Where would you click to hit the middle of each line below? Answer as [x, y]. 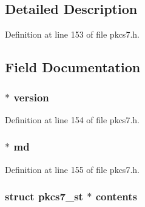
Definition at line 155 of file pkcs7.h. [72, 169]
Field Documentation [73, 67]
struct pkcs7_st [44, 196]
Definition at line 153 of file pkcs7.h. [72, 34]
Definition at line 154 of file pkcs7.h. [72, 119]
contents [116, 196]
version [31, 97]
